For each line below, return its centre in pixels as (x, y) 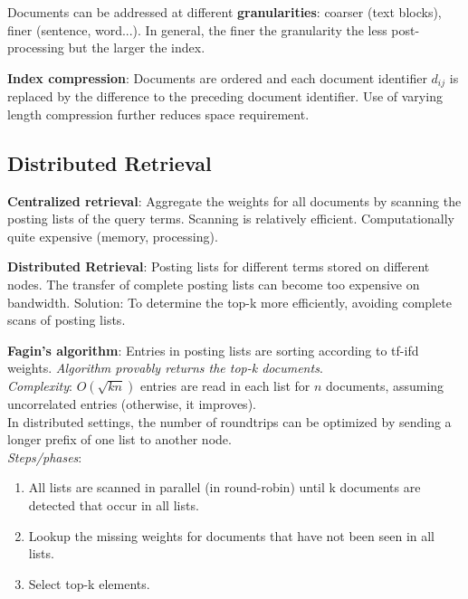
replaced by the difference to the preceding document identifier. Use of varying (225, 96)
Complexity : (40, 385)
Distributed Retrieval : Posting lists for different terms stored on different (219, 266)
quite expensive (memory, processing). (113, 236)
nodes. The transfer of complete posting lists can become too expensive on (214, 284)
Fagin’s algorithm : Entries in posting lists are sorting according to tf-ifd (213, 350)
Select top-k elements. (89, 583)
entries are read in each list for (225, 385)
